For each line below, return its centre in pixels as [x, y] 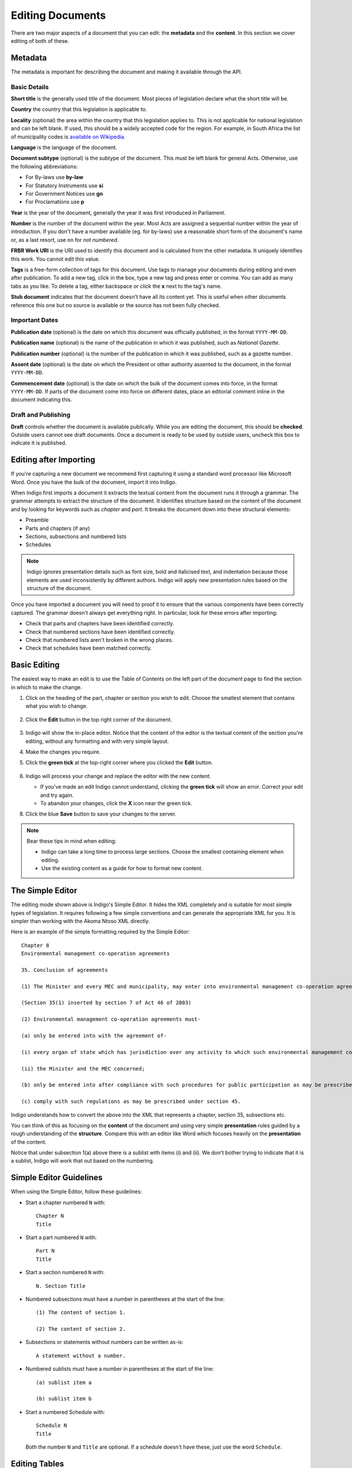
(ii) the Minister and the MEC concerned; [83, 1068]
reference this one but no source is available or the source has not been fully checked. [116, 305]
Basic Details [30, 87]
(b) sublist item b [64, 1399]
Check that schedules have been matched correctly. [89, 648]
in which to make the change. [46, 687]
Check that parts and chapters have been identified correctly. [100, 624]
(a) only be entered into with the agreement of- [94, 1036]
